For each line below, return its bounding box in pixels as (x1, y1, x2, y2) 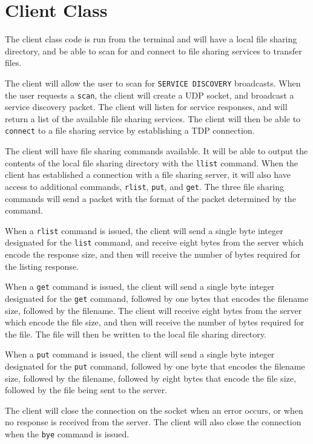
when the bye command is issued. (5, 428, 130, 440)
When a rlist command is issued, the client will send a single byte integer (5, 224, 283, 237)
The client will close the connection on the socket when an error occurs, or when (5, 403, 303, 416)
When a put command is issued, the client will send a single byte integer (5, 348, 275, 361)
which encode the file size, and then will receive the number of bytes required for (5, 316, 305, 328)
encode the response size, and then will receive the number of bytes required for (5, 248, 301, 261)
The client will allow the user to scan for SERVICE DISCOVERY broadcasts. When (5, 76, 301, 89)
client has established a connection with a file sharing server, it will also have (5, 168, 291, 181)
